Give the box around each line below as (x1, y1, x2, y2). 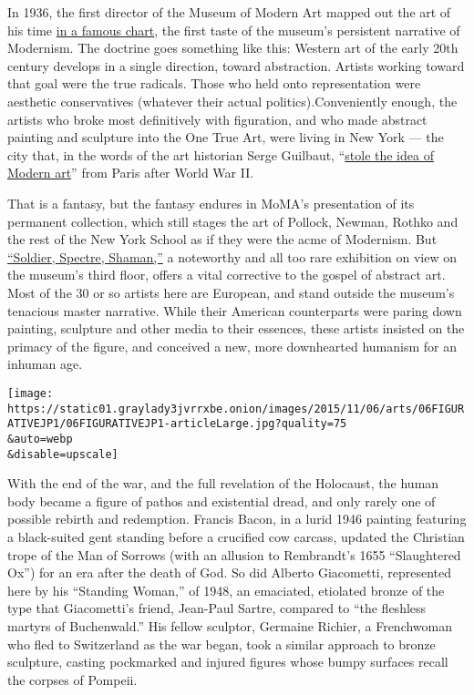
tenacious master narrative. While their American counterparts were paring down (7, 301, 462, 320)
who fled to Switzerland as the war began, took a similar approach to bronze (7, 634, 436, 653)
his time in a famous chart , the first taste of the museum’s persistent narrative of (7, 20, 460, 39)
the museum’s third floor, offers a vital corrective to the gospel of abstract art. (7, 265, 446, 284)
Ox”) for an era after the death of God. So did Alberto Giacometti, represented (7, 563, 452, 582)
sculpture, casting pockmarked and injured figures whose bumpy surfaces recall (7, 652, 448, 671)
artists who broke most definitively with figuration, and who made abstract (7, 109, 428, 128)
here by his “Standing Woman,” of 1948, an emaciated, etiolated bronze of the (7, 580, 445, 599)
